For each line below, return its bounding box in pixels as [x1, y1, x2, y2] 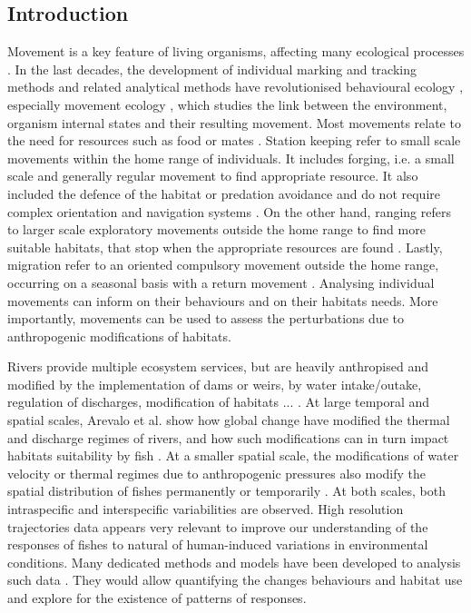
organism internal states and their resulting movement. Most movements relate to [7, 113, 461, 132]
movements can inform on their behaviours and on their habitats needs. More [7, 291, 438, 310]
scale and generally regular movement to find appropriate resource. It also [7, 166, 418, 185]
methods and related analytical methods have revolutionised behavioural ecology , [7, 77, 464, 96]
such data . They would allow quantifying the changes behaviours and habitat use [7, 570, 463, 589]
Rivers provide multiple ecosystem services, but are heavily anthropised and [7, 357, 429, 376]
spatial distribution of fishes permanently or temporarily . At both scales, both [7, 481, 446, 500]
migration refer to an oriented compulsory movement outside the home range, [7, 255, 439, 274]
